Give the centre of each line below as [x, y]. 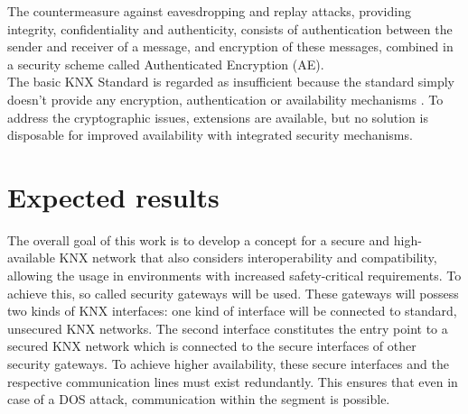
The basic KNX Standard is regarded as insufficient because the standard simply [231, 82]
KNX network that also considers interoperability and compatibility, [248, 258]
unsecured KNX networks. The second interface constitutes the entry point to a [228, 328]
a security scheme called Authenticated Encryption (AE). [166, 64]
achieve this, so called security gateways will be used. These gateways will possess [233, 293]
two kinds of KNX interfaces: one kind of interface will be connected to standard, [232, 311]
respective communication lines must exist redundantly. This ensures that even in [233, 381]
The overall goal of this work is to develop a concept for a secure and [199, 239]
